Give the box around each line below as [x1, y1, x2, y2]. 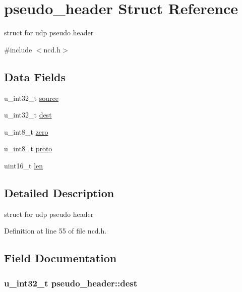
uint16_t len [4, 160, 43, 170]
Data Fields [4, 69, 66, 84]
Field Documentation [4, 250, 117, 266]
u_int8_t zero [4, 126, 48, 137]
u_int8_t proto [4, 143, 52, 154]
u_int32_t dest [4, 109, 52, 120]
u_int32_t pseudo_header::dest [4, 276, 138, 289]
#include [4, 44, 32, 54]
